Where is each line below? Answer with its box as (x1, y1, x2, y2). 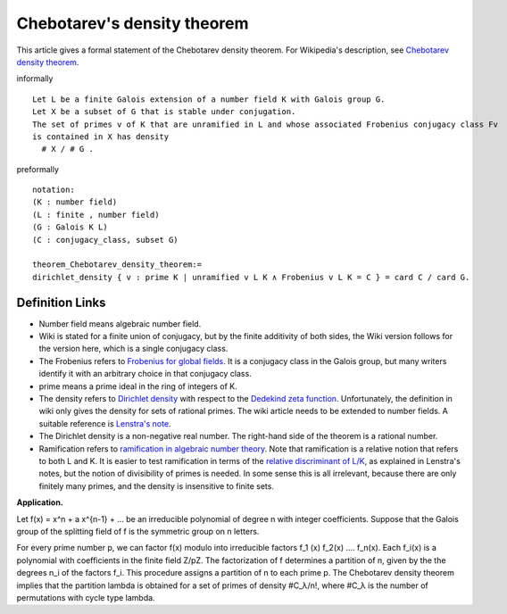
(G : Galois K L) (32, 222, 108, 232)
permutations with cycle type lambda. (16, 592, 155, 602)
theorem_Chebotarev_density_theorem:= (32, 260, 203, 270)
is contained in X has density (32, 131, 170, 142)
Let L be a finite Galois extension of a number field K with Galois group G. (32, 94, 386, 104)
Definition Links (16, 295, 106, 310)
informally (16, 73, 54, 84)
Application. (16, 497, 64, 508)
